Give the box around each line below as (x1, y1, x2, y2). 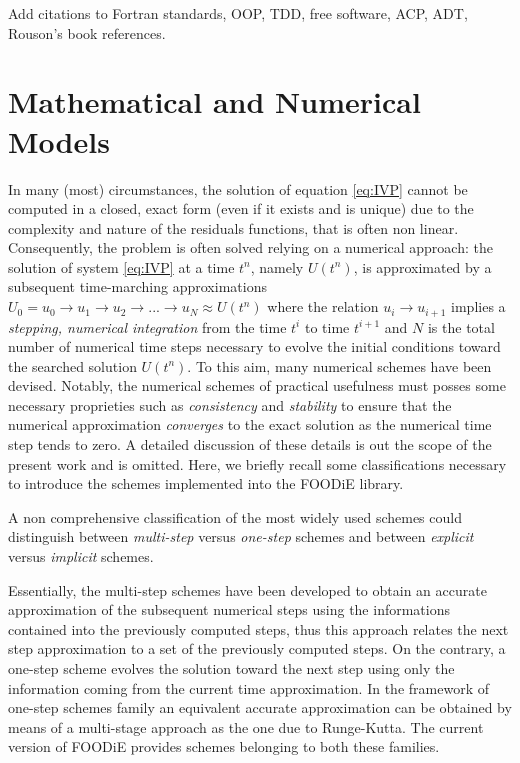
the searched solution (8, 355, 137, 376)
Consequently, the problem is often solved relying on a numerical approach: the (8, 237, 493, 258)
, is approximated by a (353, 256, 492, 277)
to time (304, 316, 350, 337)
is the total (427, 316, 495, 337)
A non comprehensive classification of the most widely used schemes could (8, 506, 462, 527)
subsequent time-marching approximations (8, 276, 267, 297)
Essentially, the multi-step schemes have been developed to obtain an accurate (8, 579, 487, 600)
